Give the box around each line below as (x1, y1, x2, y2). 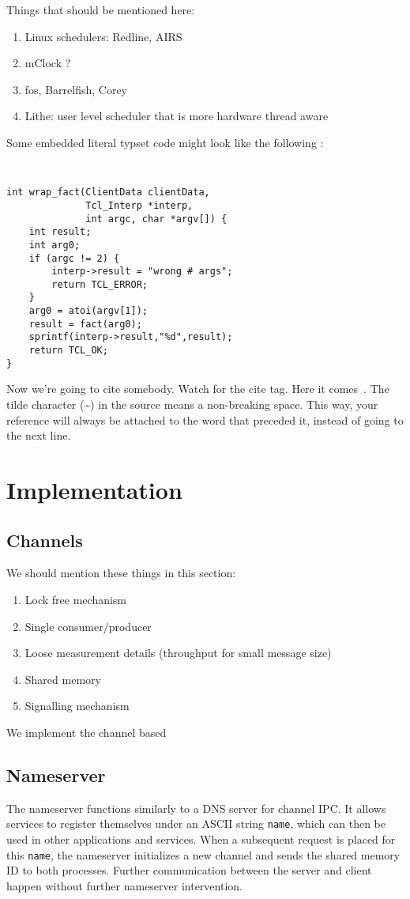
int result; (28, 226, 92, 238)
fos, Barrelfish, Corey (24, 81, 127, 97)
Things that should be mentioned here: (6, 2, 195, 17)
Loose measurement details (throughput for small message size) (24, 644, 332, 661)
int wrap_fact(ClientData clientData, (6, 187, 210, 198)
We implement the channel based (6, 723, 167, 740)
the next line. (6, 427, 71, 444)
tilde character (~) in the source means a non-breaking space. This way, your (6, 396, 378, 412)
